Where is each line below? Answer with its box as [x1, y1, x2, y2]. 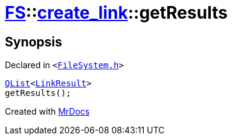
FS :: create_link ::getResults [5, 2, 228, 23]
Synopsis [5, 34, 62, 49]
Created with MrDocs [5, 106, 90, 117]
